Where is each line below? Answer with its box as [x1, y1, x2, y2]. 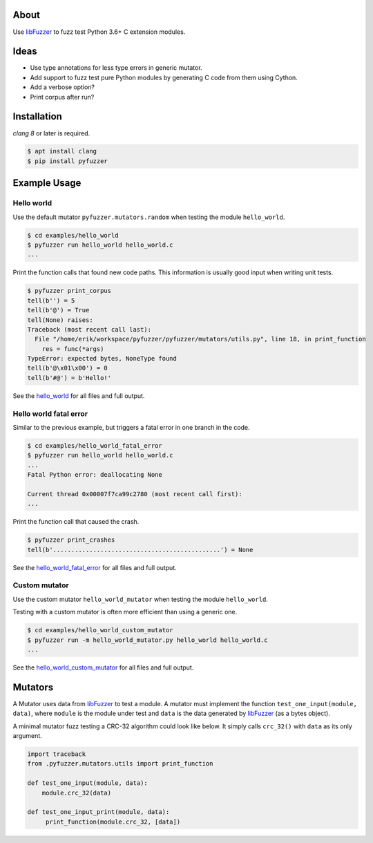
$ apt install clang [27, 147, 97, 155]
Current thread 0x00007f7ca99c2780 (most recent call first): [27, 490, 242, 498]
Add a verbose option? [30, 83, 95, 91]
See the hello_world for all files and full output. [12, 391, 145, 400]
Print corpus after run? [30, 93, 95, 101]
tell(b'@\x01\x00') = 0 [27, 364, 108, 372]
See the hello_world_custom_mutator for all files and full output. [12, 663, 194, 672]
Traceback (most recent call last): [27, 325, 152, 333]
